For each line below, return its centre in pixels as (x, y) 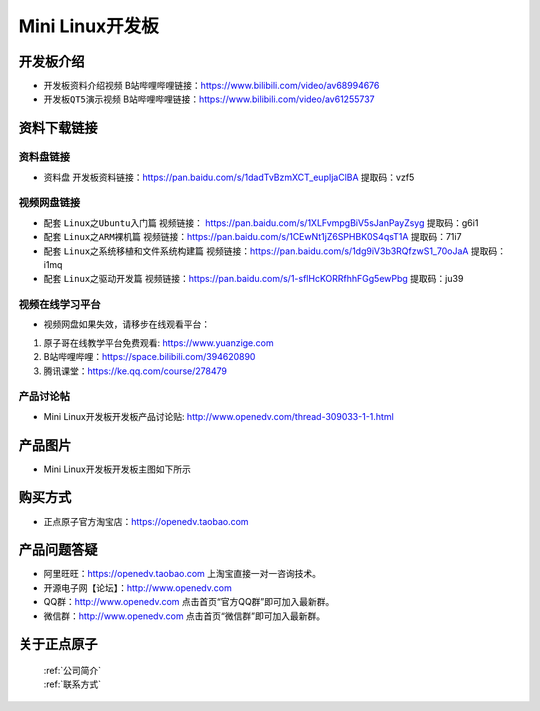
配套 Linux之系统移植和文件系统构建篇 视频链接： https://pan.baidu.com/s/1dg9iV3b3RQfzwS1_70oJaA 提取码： (275, 251)
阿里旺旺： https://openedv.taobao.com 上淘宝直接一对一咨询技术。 (182, 574)
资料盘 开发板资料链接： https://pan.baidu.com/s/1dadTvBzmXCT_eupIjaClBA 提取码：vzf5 (229, 177)
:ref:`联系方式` (72, 684)
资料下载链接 (58, 128)
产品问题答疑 (58, 550)
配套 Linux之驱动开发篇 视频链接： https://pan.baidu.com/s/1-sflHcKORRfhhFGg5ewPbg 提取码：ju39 (253, 279)
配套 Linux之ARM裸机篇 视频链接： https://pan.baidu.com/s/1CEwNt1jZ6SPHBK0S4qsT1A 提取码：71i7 (252, 237)
